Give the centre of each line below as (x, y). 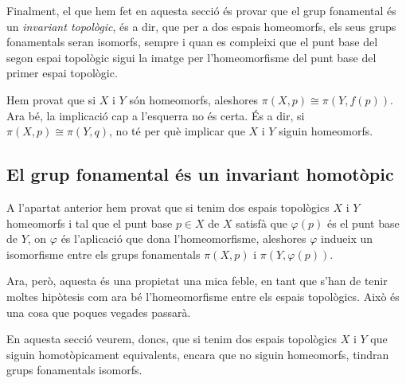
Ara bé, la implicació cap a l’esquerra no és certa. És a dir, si (156, 115)
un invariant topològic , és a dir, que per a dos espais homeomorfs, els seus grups (201, 26)
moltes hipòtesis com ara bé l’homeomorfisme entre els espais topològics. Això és (203, 296)
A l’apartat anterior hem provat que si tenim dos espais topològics (168, 207)
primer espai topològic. (62, 73)
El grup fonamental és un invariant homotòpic (200, 174)
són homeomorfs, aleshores (194, 99)
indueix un (347, 238)
